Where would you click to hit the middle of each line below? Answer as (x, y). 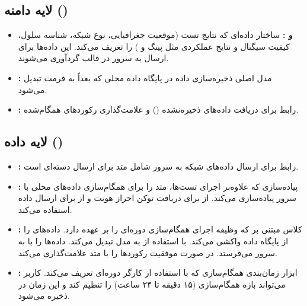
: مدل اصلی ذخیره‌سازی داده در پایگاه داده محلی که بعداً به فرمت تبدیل (145, 77)
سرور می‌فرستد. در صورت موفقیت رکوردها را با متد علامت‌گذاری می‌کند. (148, 252)
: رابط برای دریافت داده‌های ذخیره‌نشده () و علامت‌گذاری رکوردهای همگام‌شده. (158, 109)
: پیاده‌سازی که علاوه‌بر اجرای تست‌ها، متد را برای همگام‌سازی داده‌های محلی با (158, 186)
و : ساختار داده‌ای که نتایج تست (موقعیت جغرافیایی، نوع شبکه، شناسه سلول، (155, 35)
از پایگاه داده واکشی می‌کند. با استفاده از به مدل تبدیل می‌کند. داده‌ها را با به (153, 240)
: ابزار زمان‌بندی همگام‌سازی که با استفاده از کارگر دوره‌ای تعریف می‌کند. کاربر (158, 272)
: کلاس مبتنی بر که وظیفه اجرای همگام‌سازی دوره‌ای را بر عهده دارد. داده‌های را (160, 229)
